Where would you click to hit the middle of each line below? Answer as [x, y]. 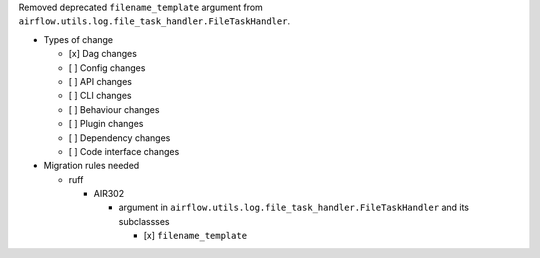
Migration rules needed [91, 166]
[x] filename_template [195, 236]
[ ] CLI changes [100, 96]
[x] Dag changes [102, 54]
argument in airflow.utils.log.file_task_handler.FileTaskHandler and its [294, 207]
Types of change [78, 39]
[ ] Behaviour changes [114, 109]
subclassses [144, 221]
